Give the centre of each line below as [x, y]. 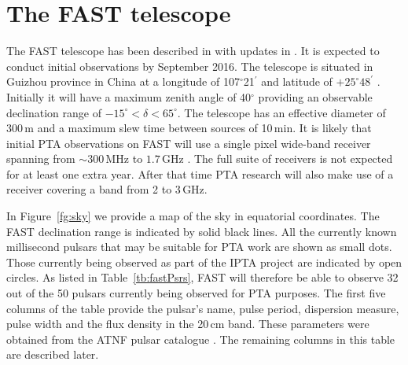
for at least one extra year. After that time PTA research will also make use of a [200, 173]
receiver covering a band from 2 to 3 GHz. [107, 189]
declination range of [54, 112]
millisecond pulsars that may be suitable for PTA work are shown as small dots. [199, 247]
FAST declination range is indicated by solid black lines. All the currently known [202, 231]
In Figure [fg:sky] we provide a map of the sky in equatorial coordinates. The [193, 216]
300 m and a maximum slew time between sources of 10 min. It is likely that [189, 128]
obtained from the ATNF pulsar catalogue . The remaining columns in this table [201, 339]
